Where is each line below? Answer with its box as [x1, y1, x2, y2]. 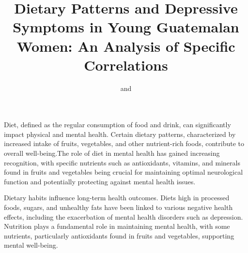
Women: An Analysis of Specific [16, 36, 235, 56]
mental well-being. [4, 240, 58, 250]
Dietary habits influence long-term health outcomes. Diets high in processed [4, 193, 230, 203]
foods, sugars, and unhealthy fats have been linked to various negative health [4, 202, 233, 212]
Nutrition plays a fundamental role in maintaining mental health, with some [4, 221, 230, 231]
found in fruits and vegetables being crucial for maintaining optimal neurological [4, 167, 243, 177]
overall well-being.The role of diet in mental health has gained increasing [4, 148, 220, 158]
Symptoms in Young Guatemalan [13, 17, 239, 37]
